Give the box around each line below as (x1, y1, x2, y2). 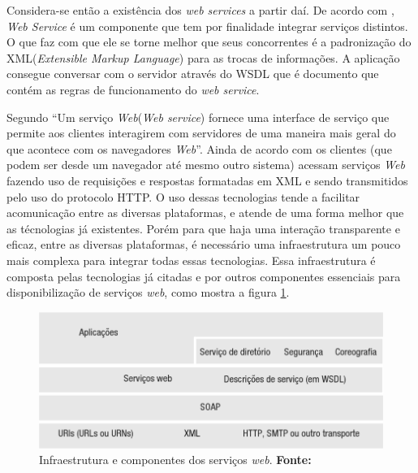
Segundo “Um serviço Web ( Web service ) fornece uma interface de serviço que (6, 108, 390, 125)
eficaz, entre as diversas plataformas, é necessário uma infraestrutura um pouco (6, 236, 401, 253)
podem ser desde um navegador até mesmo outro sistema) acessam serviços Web (6, 156, 405, 173)
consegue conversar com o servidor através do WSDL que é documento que (6, 65, 379, 82)
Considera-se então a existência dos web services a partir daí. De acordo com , (6, 2, 394, 18)
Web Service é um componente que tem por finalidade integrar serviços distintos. (6, 17, 408, 34)
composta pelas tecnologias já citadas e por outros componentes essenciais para (6, 267, 401, 284)
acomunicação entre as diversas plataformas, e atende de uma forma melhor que (6, 204, 404, 221)
